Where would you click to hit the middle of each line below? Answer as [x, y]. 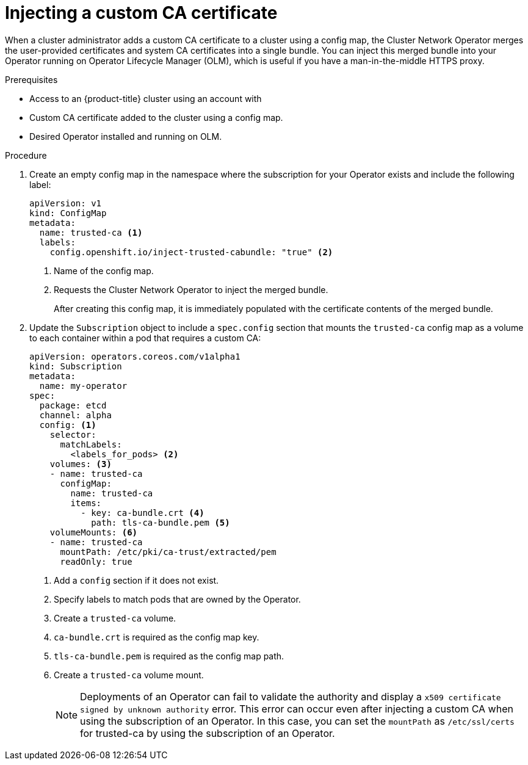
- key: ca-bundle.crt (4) [143, 513]
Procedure [26, 155]
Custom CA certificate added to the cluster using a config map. [156, 117]
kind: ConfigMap [68, 213]
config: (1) [68, 425]
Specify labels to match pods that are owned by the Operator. [177, 599]
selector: [73, 434]
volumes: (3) [81, 464]
